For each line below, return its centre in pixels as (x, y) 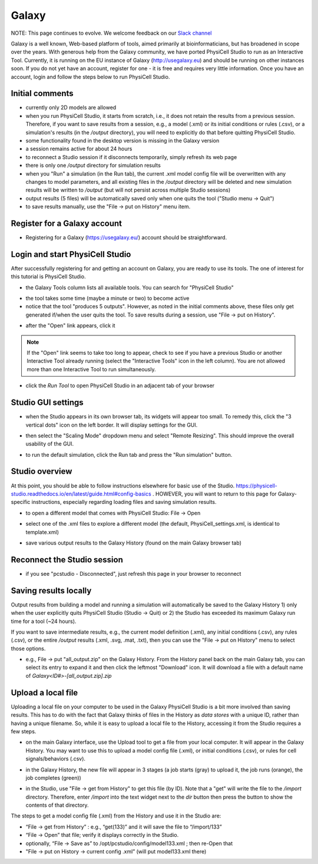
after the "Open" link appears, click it (70, 326)
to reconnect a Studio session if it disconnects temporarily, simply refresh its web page (131, 157)
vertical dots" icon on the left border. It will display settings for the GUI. (112, 425)
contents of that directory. (57, 805)
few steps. (24, 731)
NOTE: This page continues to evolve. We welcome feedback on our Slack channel (111, 33)
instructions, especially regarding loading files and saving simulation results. (124, 502)
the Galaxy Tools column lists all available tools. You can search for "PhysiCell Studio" (130, 287)
